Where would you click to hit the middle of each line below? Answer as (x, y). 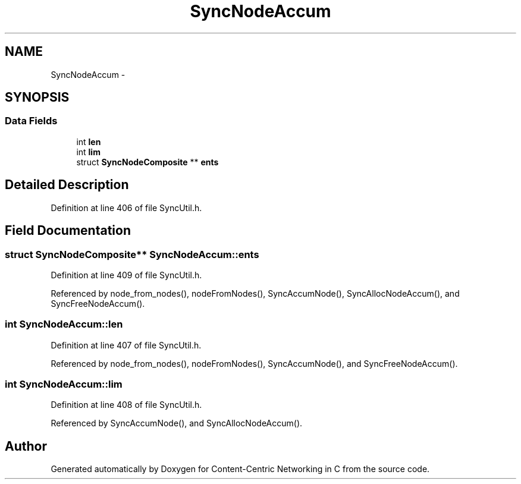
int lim (88, 152)
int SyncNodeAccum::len (64, 324)
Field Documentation (68, 231)
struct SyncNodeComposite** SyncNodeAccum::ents (132, 254)
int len (89, 142)
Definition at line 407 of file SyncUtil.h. (126, 345)
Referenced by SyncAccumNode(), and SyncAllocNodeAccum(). (177, 423)
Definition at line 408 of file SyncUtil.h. (126, 405)
